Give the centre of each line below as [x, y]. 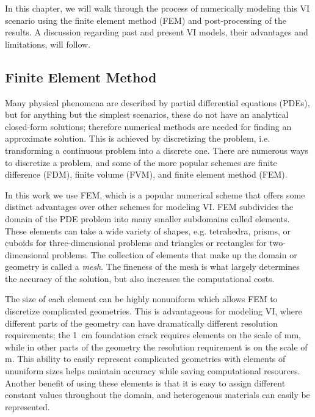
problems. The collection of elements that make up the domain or [175, 254]
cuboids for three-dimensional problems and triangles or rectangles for [136, 243]
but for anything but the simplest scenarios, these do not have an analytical [147, 114]
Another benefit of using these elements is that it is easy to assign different [145, 383]
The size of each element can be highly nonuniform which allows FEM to [141, 299]
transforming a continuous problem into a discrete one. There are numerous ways [157, 150]
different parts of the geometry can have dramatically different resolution [141, 323]
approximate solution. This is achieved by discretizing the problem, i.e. [138, 138]
